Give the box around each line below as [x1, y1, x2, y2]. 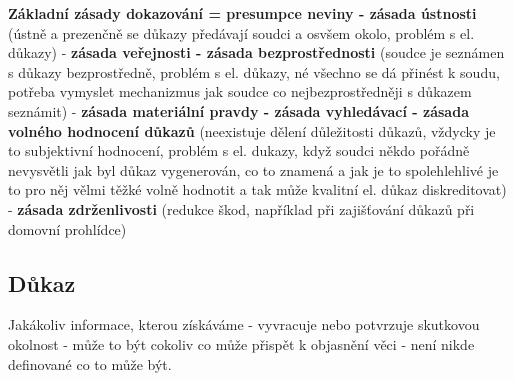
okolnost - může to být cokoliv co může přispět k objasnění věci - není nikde [8, 333, 475, 354]
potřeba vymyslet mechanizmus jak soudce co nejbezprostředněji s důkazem [8, 81, 472, 102]
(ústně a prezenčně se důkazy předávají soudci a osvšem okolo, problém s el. [8, 22, 475, 43]
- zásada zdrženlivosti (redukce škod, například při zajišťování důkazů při [8, 198, 475, 219]
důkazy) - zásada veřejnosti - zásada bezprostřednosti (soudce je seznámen [8, 42, 505, 63]
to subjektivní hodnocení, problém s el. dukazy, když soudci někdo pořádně [8, 140, 470, 161]
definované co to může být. [8, 353, 172, 374]
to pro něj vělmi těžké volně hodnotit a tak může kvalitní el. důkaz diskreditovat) [8, 179, 507, 200]
